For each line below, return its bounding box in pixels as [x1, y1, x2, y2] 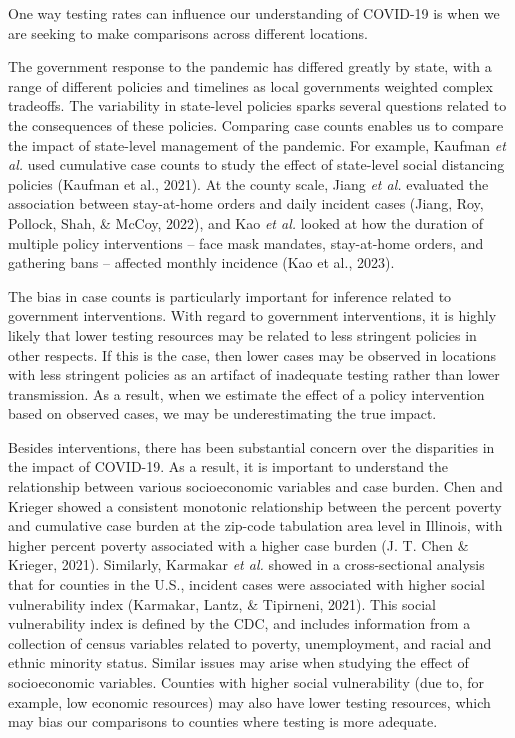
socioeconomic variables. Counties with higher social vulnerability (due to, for [8, 672, 485, 692]
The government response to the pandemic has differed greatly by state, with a [8, 56, 492, 77]
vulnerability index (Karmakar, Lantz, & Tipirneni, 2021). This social [8, 593, 436, 614]
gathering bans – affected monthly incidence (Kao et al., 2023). [8, 252, 395, 273]
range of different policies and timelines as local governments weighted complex [8, 75, 493, 96]
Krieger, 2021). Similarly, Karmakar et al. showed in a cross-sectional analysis [8, 554, 485, 575]
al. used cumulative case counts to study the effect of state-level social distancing [8, 154, 505, 175]
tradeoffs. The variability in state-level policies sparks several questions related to [8, 95, 507, 116]
